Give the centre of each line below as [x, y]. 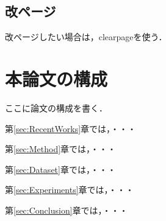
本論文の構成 [56, 78]
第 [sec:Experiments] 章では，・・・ [70, 190]
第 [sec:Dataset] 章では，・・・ [60, 169]
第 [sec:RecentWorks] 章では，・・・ [71, 128]
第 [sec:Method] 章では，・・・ [61, 149]
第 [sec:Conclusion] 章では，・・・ [67, 210]
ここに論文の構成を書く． [56, 107]
